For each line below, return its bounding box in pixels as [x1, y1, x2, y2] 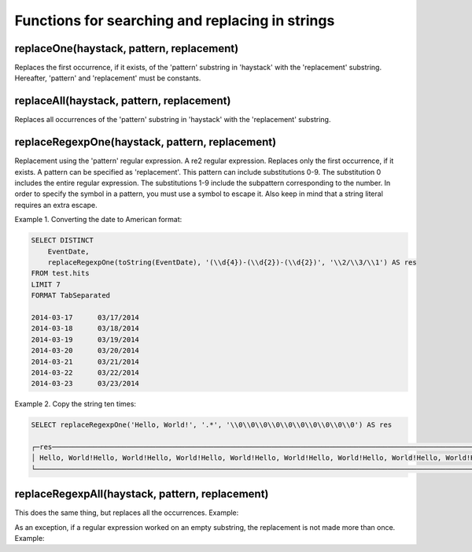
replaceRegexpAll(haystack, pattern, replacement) [14, 487, 269, 501]
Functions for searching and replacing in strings [14, 12, 335, 29]
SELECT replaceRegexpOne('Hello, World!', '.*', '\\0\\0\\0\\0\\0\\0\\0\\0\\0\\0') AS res [31, 420, 393, 429]
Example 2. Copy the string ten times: [14, 399, 137, 409]
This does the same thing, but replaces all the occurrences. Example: [14, 508, 239, 517]
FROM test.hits [31, 269, 90, 278]
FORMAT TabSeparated [31, 291, 110, 300]
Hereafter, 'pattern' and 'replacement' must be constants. [14, 73, 201, 83]
